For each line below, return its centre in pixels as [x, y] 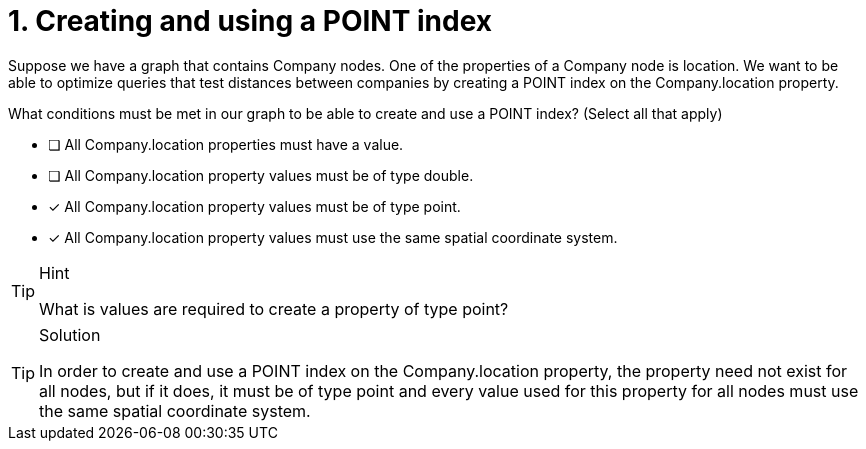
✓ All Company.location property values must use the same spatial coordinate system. [333, 237]
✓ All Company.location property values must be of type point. [254, 206]
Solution [70, 334]
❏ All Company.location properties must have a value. [226, 144]
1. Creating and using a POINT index [250, 21]
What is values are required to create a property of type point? [274, 308]
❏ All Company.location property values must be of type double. [261, 175]
